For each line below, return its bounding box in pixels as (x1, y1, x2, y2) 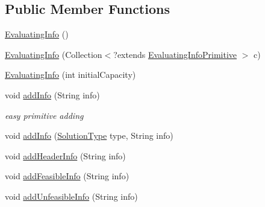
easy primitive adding (5, 109, 84, 121)
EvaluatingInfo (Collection (5, 48, 102, 60)
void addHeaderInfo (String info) (5, 149, 126, 162)
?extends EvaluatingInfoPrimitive (113, 48, 237, 60)
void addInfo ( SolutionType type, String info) (5, 129, 173, 142)
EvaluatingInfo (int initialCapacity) (5, 68, 136, 81)
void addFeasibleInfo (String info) (5, 170, 129, 182)
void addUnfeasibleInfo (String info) (5, 189, 138, 202)
